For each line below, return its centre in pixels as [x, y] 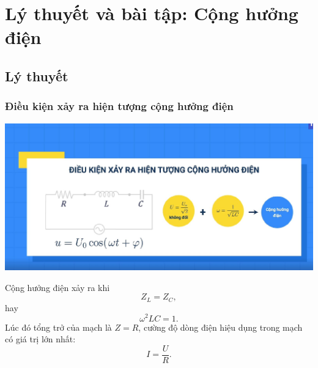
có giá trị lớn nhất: [40, 339]
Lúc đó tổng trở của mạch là [58, 327]
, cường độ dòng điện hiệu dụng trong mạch [220, 327]
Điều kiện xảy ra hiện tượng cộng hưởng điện [119, 106]
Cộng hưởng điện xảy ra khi [57, 287]
